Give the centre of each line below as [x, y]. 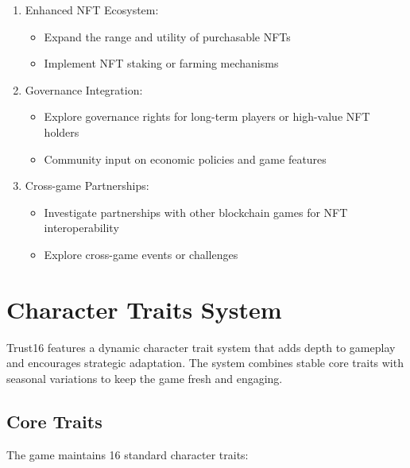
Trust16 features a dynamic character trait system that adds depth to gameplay [201, 347]
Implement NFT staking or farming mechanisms [161, 63]
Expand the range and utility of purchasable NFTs [167, 36]
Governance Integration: [84, 89]
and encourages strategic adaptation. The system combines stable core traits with [205, 363]
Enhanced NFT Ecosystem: [92, 10]
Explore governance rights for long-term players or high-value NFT [207, 116]
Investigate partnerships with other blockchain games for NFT [196, 212]
